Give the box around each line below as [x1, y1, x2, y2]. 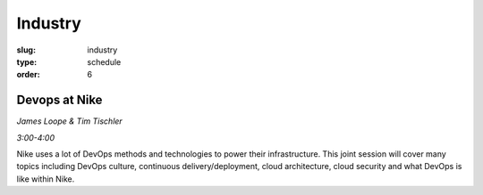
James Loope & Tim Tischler [16, 116, 123, 126]
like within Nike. [16, 174, 75, 184]
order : [16, 69, 40, 80]
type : [16, 56, 38, 67]
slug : [16, 45, 36, 55]
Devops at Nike [16, 93, 103, 108]
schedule [87, 56, 122, 67]
